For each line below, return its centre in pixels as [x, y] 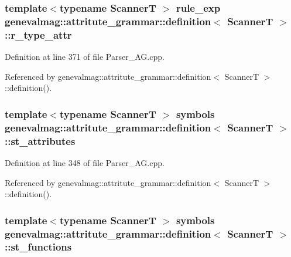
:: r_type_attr [38, 34]
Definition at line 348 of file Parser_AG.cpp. [85, 162]
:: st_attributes [40, 141]
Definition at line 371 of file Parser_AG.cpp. [85, 57]
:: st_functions [38, 247]
